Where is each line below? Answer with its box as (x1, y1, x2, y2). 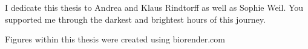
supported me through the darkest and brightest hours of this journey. (5, 13, 266, 25)
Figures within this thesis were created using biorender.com (5, 33, 225, 45)
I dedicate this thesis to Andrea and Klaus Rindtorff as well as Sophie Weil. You (5, 1, 304, 13)
